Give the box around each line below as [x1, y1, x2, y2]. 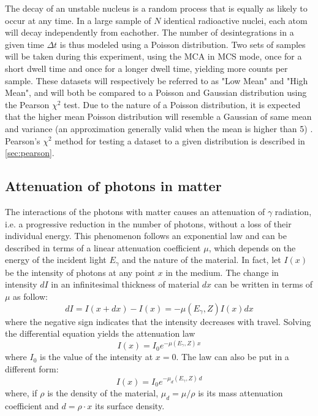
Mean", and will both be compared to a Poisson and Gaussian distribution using [5, 86, 307, 99]
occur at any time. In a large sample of [5, 14, 151, 26]
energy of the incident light [5, 253, 107, 266]
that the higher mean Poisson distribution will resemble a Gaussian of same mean [5, 110, 312, 123]
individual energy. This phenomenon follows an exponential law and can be [5, 229, 287, 242]
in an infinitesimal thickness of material [51, 278, 200, 291]
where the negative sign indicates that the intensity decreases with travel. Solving [5, 315, 311, 328]
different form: [5, 362, 59, 375]
